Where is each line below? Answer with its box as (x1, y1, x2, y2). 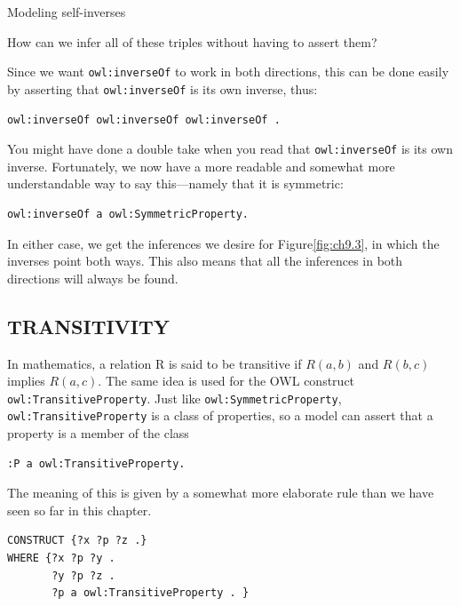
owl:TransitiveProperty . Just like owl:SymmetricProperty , (7, 388, 342, 407)
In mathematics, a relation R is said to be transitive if (7, 354, 302, 372)
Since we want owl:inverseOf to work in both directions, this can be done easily (7, 62, 449, 81)
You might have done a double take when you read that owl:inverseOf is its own (7, 140, 453, 158)
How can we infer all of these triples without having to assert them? (7, 32, 377, 51)
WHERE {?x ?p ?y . (7, 551, 115, 564)
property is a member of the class (7, 424, 189, 443)
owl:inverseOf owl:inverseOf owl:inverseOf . (7, 113, 281, 126)
